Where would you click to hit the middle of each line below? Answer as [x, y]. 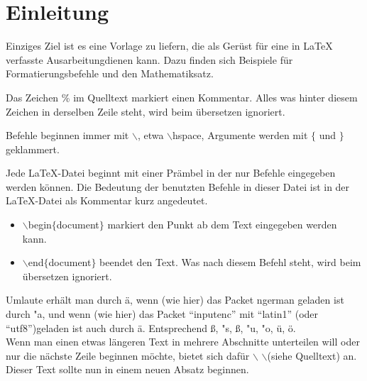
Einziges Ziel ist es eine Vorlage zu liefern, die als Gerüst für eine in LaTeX [169, 46]
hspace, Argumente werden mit [240, 135]
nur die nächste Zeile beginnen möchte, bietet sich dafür [128, 355]
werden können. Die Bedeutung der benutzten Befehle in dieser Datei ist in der [178, 186]
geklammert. [33, 149]
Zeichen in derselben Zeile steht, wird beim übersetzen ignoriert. [146, 111]
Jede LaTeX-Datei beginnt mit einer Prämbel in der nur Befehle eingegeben [171, 173]
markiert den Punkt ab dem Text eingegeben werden [222, 225]
